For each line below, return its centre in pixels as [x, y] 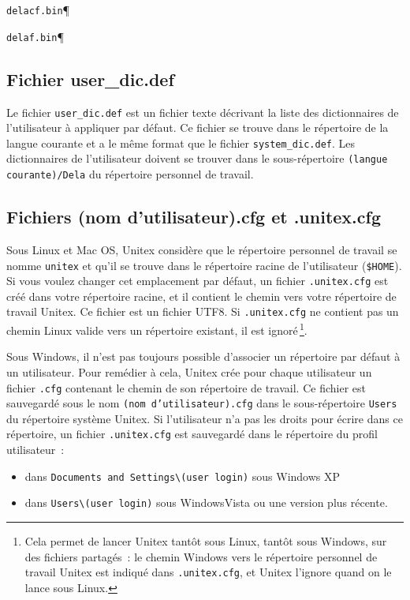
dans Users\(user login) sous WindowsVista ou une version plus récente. [206, 502]
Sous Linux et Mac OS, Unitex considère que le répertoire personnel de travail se [202, 249]
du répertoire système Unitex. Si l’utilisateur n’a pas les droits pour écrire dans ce [205, 418]
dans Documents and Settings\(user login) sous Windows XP [183, 476]
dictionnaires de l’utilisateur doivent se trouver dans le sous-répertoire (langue [197, 158]
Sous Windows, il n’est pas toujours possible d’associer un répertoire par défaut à [203, 356]
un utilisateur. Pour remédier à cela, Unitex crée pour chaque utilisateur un [189, 371]
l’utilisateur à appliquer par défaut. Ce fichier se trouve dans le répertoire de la [198, 127]
